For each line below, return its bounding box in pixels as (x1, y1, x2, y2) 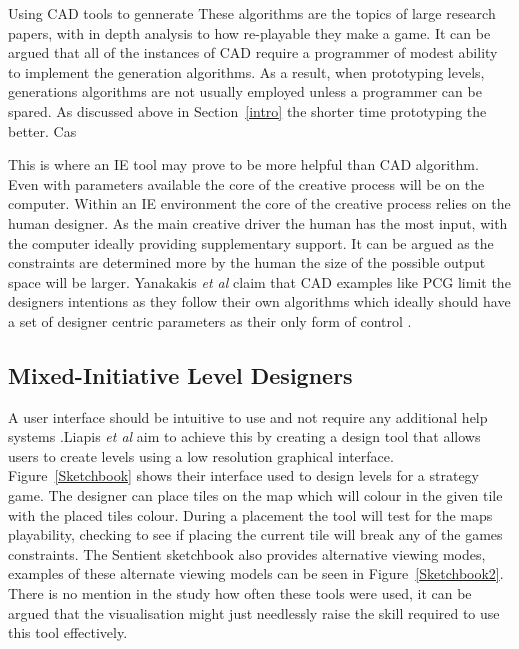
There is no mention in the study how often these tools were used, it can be (8, 583, 472, 604)
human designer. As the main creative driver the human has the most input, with (8, 212, 508, 233)
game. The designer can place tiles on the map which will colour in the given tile (8, 485, 503, 506)
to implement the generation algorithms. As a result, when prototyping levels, (8, 61, 485, 82)
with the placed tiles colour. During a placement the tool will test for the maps (8, 504, 493, 525)
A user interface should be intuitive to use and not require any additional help (8, 406, 488, 427)
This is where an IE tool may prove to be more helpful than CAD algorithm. (8, 154, 479, 175)
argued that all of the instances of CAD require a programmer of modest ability (8, 42, 498, 63)
